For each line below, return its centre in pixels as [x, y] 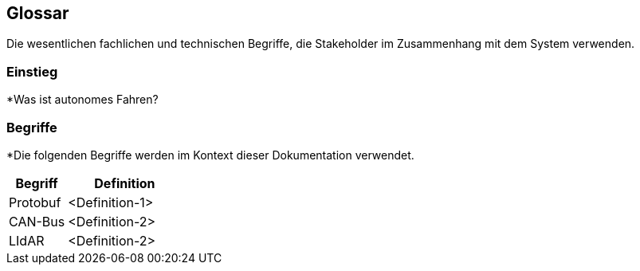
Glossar [38, 13]
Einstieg [32, 71]
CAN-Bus [37, 221]
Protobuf [35, 202]
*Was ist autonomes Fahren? [82, 100]
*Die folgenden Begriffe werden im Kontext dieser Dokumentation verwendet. [210, 155]
